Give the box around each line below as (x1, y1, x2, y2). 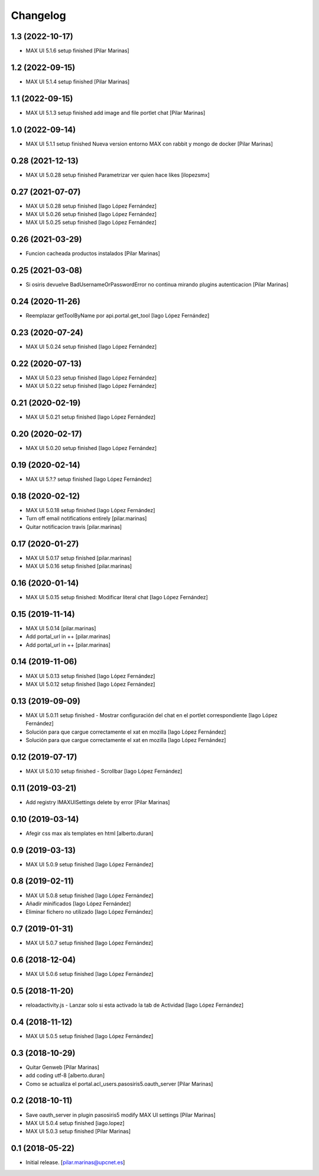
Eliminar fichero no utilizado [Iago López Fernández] (25, 908, 153, 915)
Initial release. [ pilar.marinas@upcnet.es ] (25, 1159, 125, 1166)
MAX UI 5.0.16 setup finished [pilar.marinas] (25, 563, 132, 570)
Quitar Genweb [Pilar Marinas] (25, 1063, 100, 1071)
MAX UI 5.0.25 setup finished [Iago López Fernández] (25, 219, 157, 226)
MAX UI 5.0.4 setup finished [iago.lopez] (25, 1119, 125, 1126)
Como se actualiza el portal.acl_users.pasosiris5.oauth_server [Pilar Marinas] (25, 1080, 213, 1087)
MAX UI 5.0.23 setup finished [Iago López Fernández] (25, 374, 157, 381)
